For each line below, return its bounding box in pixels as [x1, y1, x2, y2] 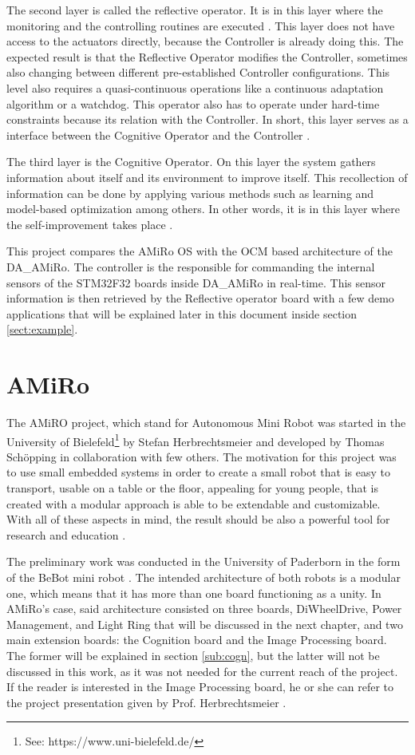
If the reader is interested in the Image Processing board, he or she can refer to [6, 678, 394, 695]
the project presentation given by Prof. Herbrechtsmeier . [6, 694, 287, 710]
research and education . [6, 526, 126, 543]
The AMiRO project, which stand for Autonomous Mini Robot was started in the [6, 414, 406, 430]
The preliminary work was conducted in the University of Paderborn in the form [6, 553, 401, 570]
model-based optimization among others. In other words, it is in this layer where [6, 200, 400, 217]
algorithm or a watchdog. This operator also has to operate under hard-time [6, 95, 380, 112]
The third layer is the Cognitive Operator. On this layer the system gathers [6, 153, 376, 170]
